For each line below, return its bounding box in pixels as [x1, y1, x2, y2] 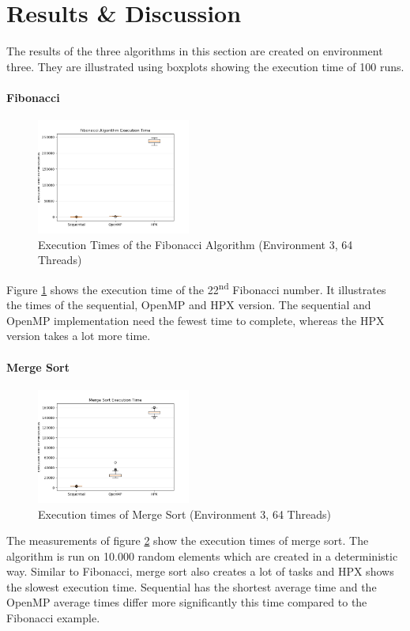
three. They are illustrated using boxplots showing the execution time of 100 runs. [6, 58, 404, 74]
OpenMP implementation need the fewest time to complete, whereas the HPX [6, 312, 385, 328]
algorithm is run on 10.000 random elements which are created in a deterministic [6, 547, 398, 564]
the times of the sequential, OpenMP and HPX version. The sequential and [6, 297, 371, 313]
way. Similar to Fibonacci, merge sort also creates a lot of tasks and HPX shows [6, 563, 394, 580]
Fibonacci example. [6, 610, 100, 626]
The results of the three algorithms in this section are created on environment [6, 43, 383, 59]
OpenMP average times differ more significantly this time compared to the [6, 594, 367, 610]
